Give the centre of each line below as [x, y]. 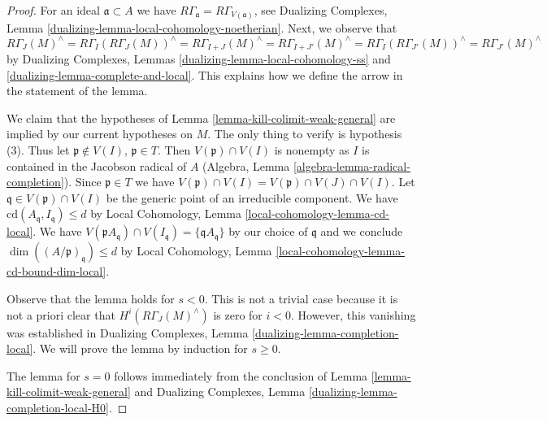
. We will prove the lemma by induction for [140, 348]
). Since [82, 182]
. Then [174, 150]
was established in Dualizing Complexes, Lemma [128, 332]
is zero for [238, 314]
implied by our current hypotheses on [100, 134]
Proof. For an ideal [53, 10]
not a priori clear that [61, 314]
